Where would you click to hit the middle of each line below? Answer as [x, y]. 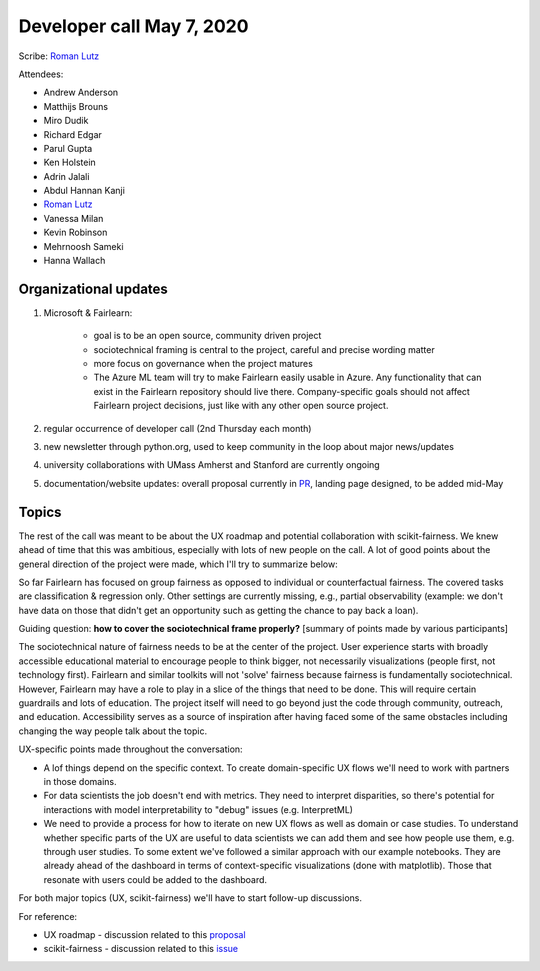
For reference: [48, 916]
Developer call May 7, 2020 [133, 26]
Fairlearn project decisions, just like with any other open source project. [241, 406]
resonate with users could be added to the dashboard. [155, 879]
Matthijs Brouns [76, 106]
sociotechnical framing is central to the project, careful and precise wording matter [264, 349]
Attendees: [41, 74]
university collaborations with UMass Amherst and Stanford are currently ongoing [211, 465]
